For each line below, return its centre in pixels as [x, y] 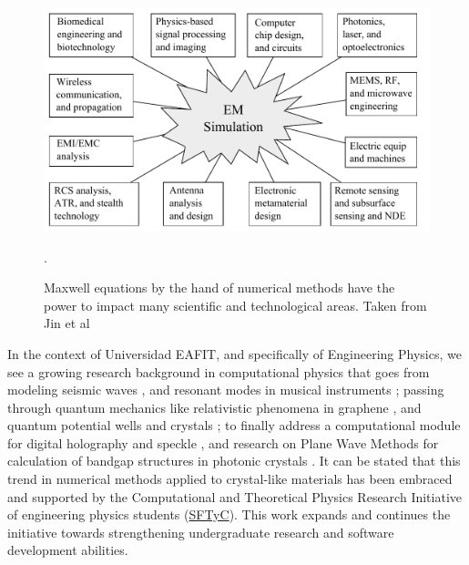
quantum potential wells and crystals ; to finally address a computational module [234, 425]
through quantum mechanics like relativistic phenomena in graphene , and [214, 407]
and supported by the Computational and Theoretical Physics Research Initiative [234, 496]
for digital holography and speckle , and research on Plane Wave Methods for [223, 442]
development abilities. [68, 550]
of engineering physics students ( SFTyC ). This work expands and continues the [229, 514]
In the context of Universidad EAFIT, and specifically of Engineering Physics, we [234, 353]
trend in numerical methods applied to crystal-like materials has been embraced [230, 479]
